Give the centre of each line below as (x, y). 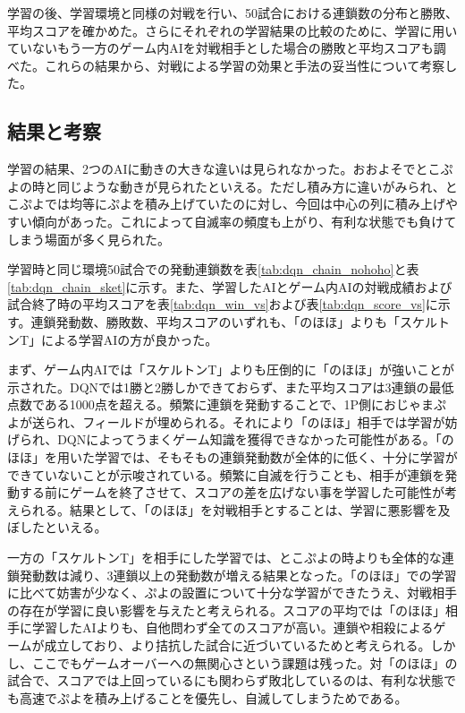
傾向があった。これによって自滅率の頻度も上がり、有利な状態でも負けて (244, 221)
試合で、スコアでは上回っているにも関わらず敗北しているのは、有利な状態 (226, 680)
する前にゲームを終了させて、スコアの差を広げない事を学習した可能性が (232, 492)
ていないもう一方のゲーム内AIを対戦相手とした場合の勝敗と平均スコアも (220, 48)
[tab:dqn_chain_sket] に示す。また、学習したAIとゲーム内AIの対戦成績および (230, 286)
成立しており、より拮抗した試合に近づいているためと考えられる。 (237, 645)
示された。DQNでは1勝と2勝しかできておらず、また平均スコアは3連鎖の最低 (231, 387)
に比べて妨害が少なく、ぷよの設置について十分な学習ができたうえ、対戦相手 (232, 593)
